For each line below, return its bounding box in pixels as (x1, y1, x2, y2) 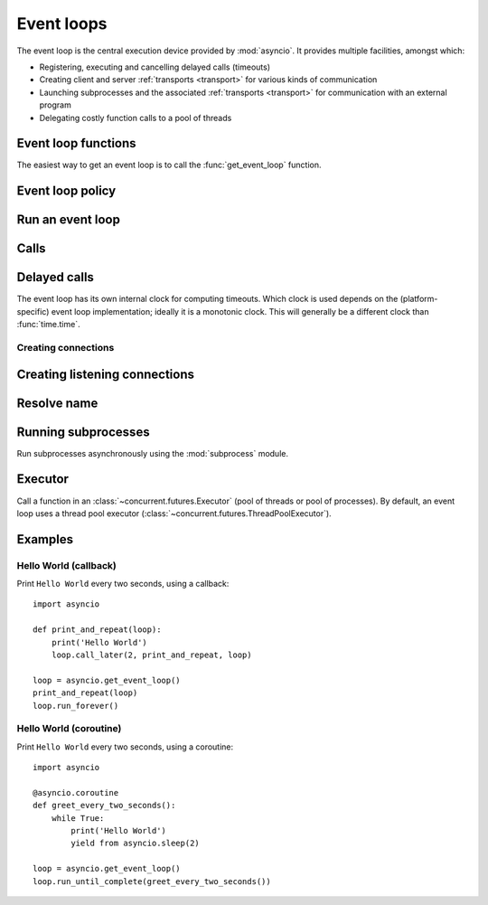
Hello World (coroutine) (16, 722, 122, 735)
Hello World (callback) (16, 559, 117, 571)
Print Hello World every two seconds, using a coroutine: (16, 741, 234, 752)
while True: (51, 813, 105, 823)
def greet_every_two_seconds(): (33, 800, 176, 811)
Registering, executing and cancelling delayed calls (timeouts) (39, 61, 271, 72)
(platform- (399, 294, 438, 305)
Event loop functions (16, 136, 136, 151)
